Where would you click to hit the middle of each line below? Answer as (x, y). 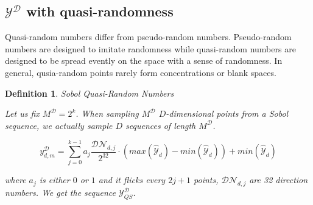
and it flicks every (132, 180)
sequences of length (161, 125)
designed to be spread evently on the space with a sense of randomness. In (144, 61)
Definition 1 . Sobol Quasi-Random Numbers (90, 93)
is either (55, 180)
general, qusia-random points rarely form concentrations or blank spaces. (141, 72)
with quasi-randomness (100, 11)
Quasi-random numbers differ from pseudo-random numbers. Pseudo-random (148, 37)
